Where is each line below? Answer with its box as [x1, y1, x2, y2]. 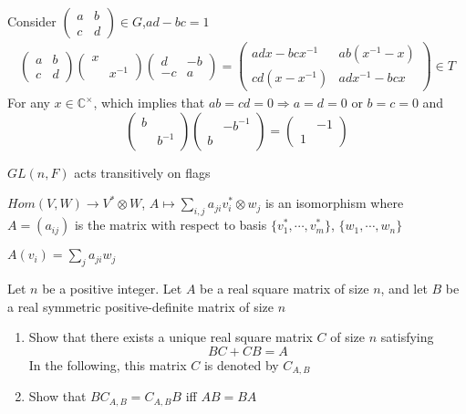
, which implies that [93, 93, 205, 112]
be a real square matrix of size [200, 278, 369, 297]
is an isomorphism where [264, 193, 404, 212]
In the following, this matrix [28, 355, 187, 374]
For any [7, 93, 50, 112]
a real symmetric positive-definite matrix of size [7, 296, 274, 316]
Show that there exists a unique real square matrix [28, 327, 313, 347]
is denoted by [203, 355, 279, 374]
